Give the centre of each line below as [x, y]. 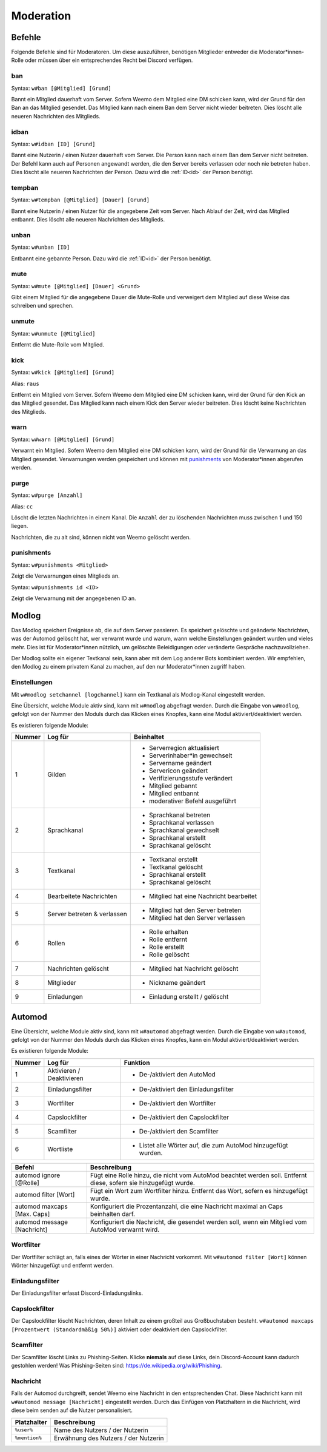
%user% [24, 1430]
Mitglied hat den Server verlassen [197, 918]
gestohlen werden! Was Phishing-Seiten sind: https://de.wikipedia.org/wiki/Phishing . [117, 1366]
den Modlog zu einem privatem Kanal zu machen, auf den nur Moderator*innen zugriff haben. [128, 667]
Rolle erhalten [169, 932]
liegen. [20, 526]
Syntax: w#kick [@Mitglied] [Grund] [63, 373]
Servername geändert [180, 763]
